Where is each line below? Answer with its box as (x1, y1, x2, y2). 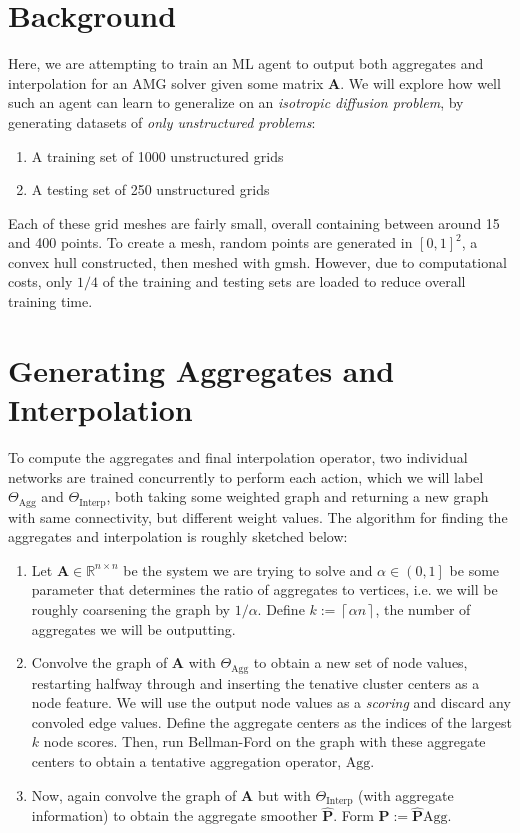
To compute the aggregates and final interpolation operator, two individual (8, 446, 468, 467)
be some (449, 559, 500, 580)
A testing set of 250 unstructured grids (31, 179, 270, 200)
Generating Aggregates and (8, 349, 395, 390)
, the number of (375, 598, 471, 619)
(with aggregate (358, 784, 454, 805)
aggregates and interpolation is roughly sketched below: (8, 526, 348, 547)
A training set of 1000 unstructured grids (31, 145, 284, 166)
